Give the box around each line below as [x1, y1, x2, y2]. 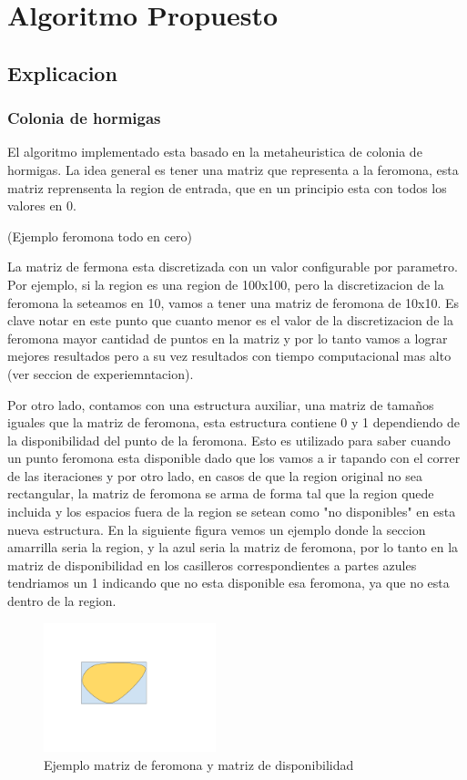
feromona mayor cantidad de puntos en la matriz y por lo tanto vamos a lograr [7, 328, 448, 347]
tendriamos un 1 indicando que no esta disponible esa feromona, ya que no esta [7, 573, 450, 592]
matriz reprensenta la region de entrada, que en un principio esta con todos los [7, 178, 447, 197]
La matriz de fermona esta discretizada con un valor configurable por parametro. [7, 257, 458, 276]
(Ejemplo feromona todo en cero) [7, 226, 192, 245]
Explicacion [7, 58, 117, 87]
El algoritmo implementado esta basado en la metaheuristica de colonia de [7, 142, 422, 161]
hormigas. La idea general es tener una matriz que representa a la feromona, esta [7, 159, 459, 179]
